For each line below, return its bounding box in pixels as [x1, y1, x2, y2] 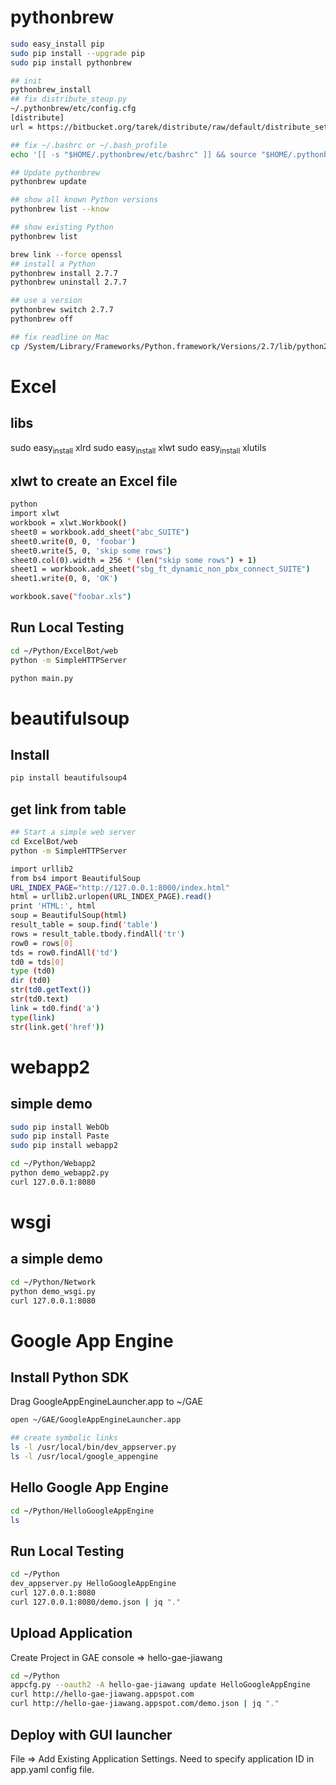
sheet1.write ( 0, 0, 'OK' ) [10, 574, 118, 584]
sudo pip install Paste [10, 1131, 110, 1141]
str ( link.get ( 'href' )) [10, 1022, 105, 1032]
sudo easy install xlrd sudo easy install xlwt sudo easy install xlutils [10, 441, 267, 456]
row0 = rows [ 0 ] [10, 938, 74, 948]
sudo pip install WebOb [10, 1122, 110, 1132]
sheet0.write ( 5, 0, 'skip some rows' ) [10, 546, 172, 556]
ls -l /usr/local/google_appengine [10, 1452, 159, 1462]
